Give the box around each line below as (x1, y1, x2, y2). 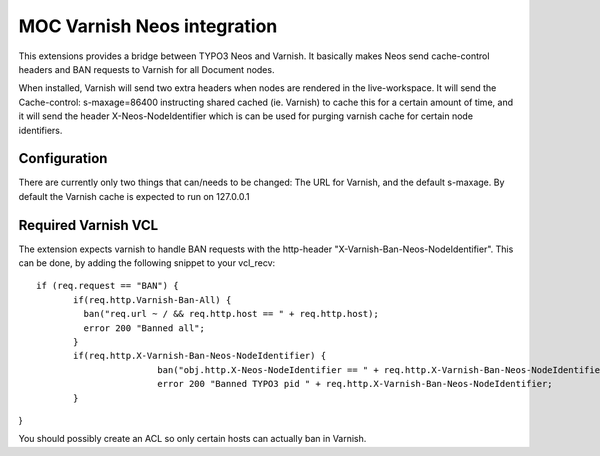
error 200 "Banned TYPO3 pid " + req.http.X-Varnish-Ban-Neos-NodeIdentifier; (156, 378, 554, 390)
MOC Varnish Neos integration (18, 15, 278, 37)
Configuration (18, 150, 108, 167)
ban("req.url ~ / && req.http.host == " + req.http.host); (83, 308, 379, 320)
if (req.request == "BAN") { (36, 280, 179, 292)
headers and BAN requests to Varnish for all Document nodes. (18, 63, 275, 75)
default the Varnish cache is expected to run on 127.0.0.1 (18, 190, 250, 202)
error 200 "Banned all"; (83, 322, 205, 334)
